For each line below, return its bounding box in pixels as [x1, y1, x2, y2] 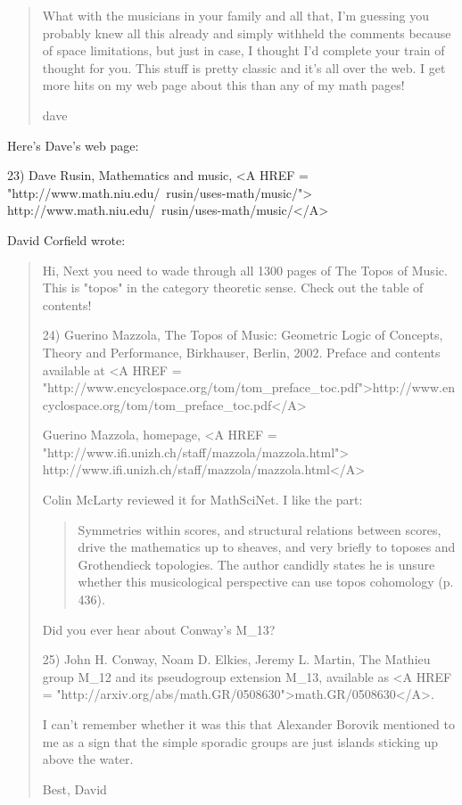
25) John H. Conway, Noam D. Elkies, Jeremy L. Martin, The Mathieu [42, 650, 431, 669]
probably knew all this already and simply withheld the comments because [42, 23, 451, 42]
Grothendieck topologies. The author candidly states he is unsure [78, 554, 435, 573]
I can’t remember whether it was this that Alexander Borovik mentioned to [42, 715, 455, 733]
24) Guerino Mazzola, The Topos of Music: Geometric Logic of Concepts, [42, 325, 443, 344]
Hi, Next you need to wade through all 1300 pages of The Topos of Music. [42, 260, 448, 279]
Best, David [42, 779, 107, 798]
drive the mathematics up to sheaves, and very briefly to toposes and [78, 538, 456, 556]
